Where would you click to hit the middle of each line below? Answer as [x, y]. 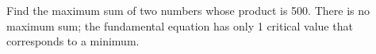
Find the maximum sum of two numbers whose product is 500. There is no [188, 10]
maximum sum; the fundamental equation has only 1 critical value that [180, 25]
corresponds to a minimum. [73, 41]
